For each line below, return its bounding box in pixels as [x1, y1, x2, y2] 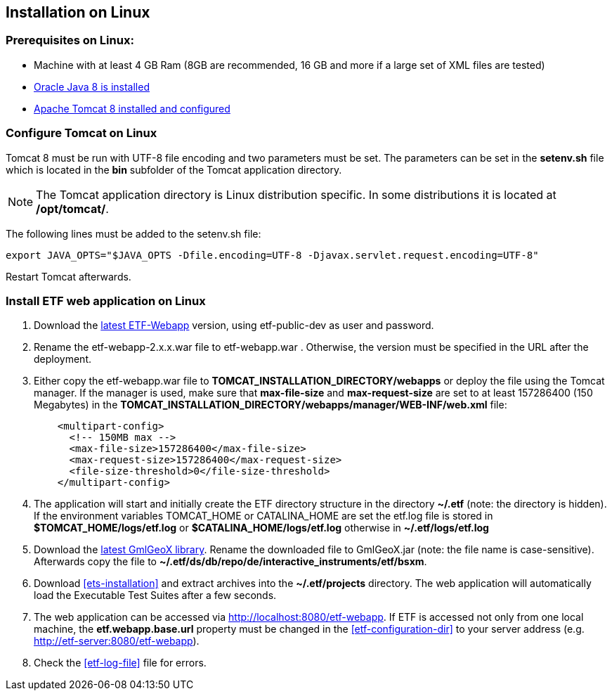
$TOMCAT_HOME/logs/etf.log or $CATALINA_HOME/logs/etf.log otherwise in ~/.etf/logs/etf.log [34, 522, 489, 534]
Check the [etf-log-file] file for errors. [34, 657, 207, 669]
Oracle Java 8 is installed [34, 80, 150, 93]
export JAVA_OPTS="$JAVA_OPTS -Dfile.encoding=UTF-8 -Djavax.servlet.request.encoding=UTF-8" [6, 249, 539, 261]
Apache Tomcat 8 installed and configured [34, 102, 230, 115]
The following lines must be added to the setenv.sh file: [6, 227, 261, 240]
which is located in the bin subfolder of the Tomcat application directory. [6, 163, 342, 176]
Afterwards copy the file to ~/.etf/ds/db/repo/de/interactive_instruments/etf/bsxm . [34, 555, 427, 568]
